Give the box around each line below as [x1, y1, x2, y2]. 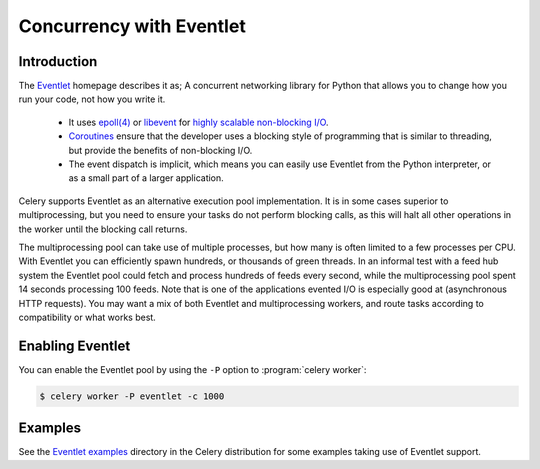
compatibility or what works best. [18, 311, 157, 323]
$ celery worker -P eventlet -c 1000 [39, 390, 225, 402]
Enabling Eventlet [18, 337, 131, 354]
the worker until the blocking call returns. [18, 223, 188, 235]
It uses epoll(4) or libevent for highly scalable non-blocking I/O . [68, 116, 329, 128]
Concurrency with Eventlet [18, 15, 247, 37]
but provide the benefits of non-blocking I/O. [68, 144, 253, 156]
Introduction [18, 53, 98, 70]
